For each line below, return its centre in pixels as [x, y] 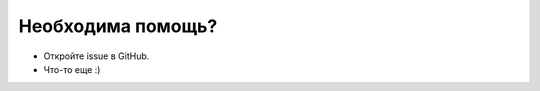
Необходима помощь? [118, 26]
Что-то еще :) [72, 69]
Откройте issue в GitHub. [96, 56]
